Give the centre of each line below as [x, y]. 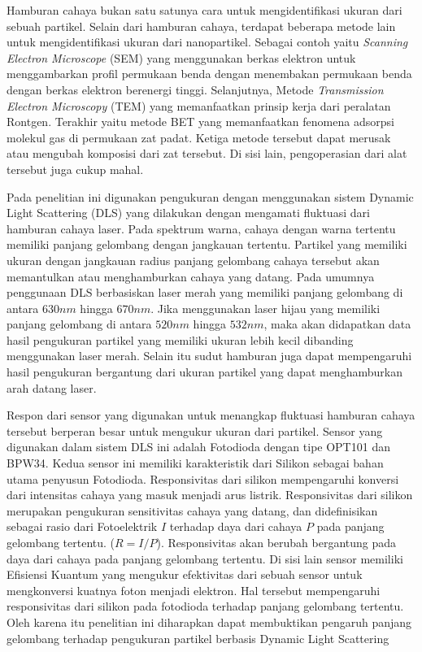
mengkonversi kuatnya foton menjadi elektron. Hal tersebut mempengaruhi [194, 590]
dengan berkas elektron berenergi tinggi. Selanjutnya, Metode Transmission [195, 89]
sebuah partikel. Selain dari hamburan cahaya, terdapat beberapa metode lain [201, 26]
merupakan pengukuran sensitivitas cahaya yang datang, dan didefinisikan [192, 510]
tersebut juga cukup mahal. [75, 169]
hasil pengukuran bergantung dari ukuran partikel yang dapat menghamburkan [204, 372]
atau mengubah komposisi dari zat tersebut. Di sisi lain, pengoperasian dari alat [207, 153]
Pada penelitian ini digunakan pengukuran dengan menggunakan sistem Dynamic [210, 196]
